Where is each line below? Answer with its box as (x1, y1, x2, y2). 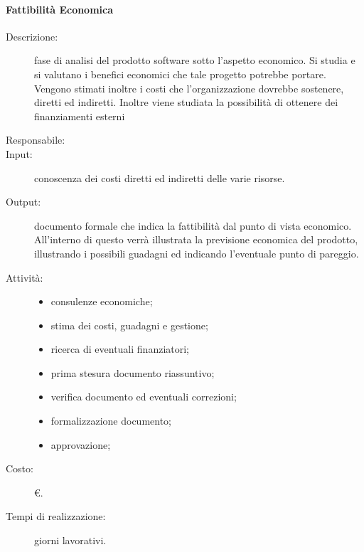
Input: (6, 146, 33, 161)
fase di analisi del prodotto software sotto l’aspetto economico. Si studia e (34, 53, 355, 68)
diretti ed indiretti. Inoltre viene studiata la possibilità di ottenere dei (34, 95, 338, 110)
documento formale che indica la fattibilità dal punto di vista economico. (34, 218, 352, 233)
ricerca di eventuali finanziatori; (50, 341, 189, 356)
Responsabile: (6, 132, 65, 147)
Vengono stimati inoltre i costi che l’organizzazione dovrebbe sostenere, (34, 80, 344, 95)
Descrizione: (6, 28, 58, 43)
